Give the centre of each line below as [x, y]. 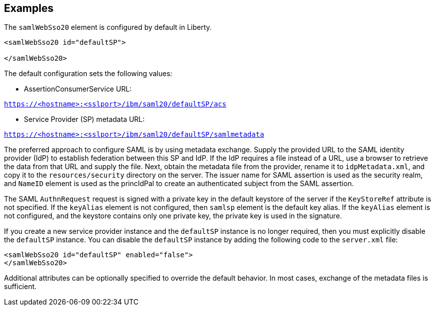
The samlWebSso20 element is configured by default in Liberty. [108, 27]
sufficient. [20, 287]
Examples [29, 8]
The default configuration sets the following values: [88, 74]
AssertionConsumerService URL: [78, 89]
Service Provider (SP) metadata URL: [84, 119]
